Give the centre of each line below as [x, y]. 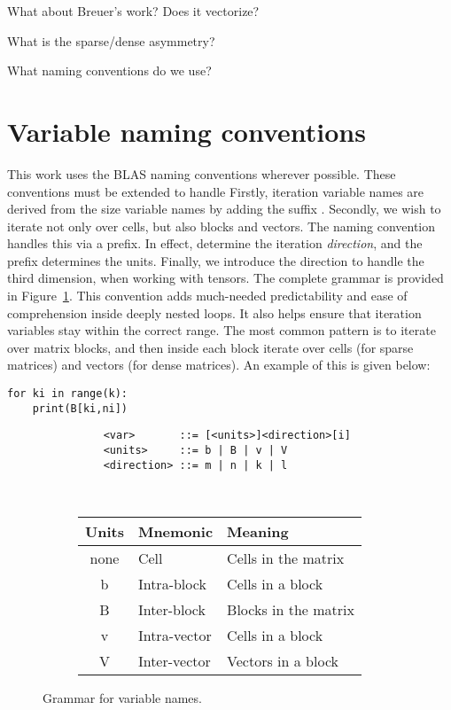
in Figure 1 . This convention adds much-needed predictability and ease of [207, 296]
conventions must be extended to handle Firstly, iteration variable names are [216, 191]
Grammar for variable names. [122, 697]
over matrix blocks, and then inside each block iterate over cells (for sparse [210, 347]
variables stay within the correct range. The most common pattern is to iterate [222, 330]
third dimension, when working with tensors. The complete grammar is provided [225, 278]
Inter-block [171, 609]
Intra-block [172, 583]
